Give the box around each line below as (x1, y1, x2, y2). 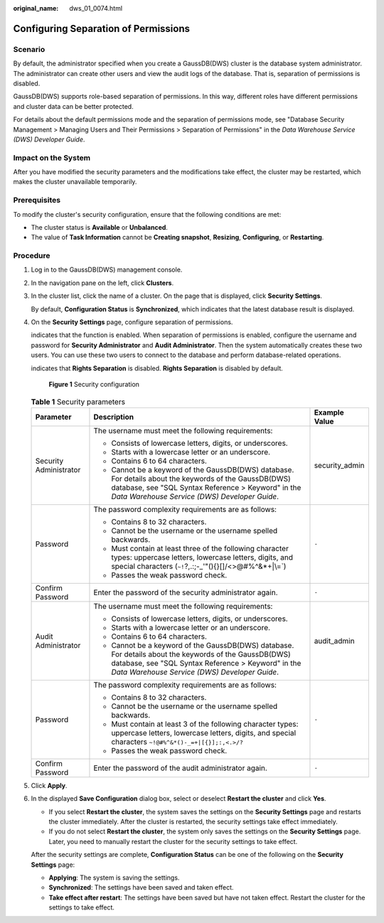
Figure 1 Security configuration (48, 380, 140, 388)
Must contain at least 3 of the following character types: (111, 719, 299, 729)
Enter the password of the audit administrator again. (93, 763, 268, 773)
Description (93, 412, 134, 422)
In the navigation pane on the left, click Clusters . (31, 278, 174, 287)
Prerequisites (13, 196, 60, 206)
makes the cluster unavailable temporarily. (13, 178, 137, 186)
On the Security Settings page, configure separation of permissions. (31, 318, 233, 326)
